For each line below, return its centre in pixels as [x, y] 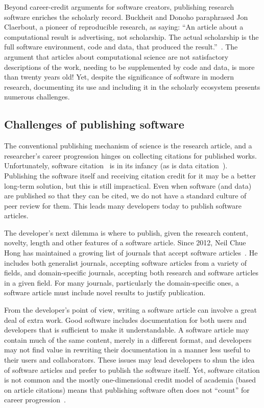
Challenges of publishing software [94, 124]
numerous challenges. [37, 97]
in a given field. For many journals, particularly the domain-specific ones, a [122, 282]
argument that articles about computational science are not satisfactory [116, 56]
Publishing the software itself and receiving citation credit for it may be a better [130, 175]
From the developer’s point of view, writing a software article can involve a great [130, 310]
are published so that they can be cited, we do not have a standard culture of [125, 196]
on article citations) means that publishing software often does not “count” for [127, 389]
